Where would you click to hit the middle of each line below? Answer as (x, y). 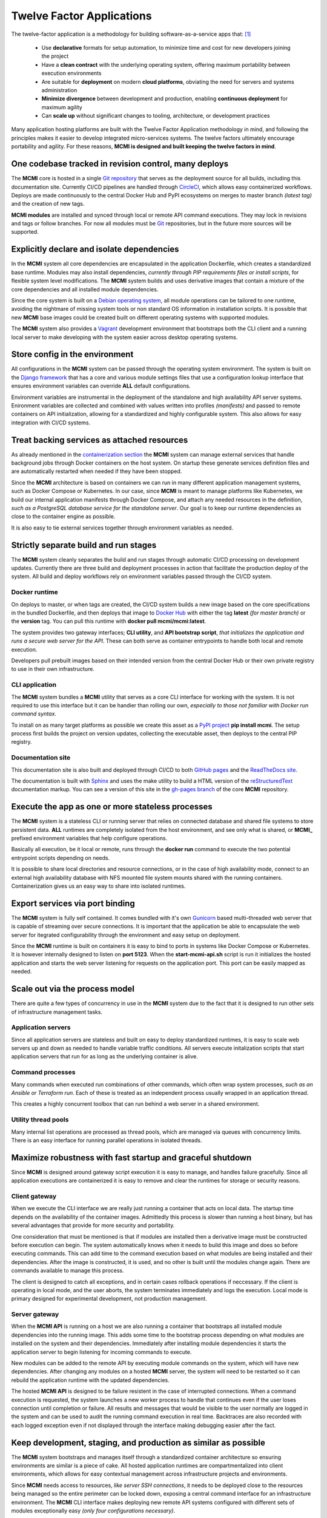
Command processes (43, 1072)
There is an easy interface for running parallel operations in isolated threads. (107, 1140)
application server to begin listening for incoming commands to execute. (101, 1352)
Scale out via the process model (73, 989)
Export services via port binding (73, 903)
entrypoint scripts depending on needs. (61, 858)
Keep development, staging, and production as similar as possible (138, 1442)
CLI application (34, 685)
